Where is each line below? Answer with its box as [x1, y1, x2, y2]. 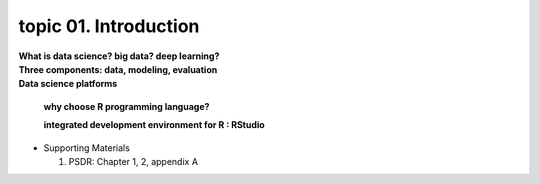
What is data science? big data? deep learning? [18, 50, 220, 62]
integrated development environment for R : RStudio [43, 119, 265, 131]
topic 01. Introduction [18, 15, 200, 37]
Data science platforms [18, 78, 118, 90]
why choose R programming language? [43, 100, 210, 112]
